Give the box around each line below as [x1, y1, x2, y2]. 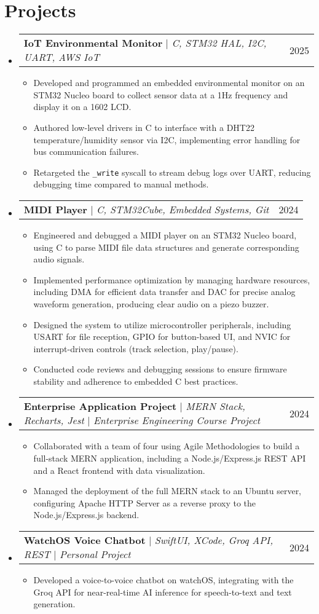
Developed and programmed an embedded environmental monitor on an [33, 76, 305, 89]
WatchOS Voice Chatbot [23, 533, 146, 548]
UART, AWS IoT [23, 50, 100, 65]
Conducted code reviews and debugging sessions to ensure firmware [33, 363, 287, 376]
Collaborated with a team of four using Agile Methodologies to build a [33, 439, 300, 452]
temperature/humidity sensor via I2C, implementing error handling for [33, 133, 301, 146]
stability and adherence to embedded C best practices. [33, 374, 238, 387]
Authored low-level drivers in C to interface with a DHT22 [33, 120, 254, 133]
